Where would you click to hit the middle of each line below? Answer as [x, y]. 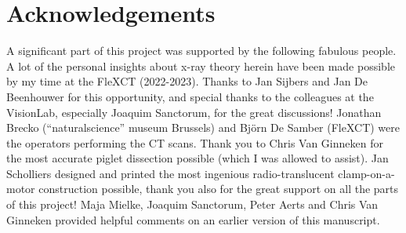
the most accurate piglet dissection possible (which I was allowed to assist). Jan [198, 158]
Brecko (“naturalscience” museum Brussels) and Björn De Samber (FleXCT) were [203, 127]
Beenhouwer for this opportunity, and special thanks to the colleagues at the [190, 96]
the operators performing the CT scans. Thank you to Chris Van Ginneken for [195, 142]
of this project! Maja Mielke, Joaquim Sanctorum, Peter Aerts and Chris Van [192, 204]
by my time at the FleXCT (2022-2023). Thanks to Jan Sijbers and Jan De [187, 81]
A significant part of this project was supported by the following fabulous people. [201, 51]
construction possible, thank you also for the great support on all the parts [219, 189]
